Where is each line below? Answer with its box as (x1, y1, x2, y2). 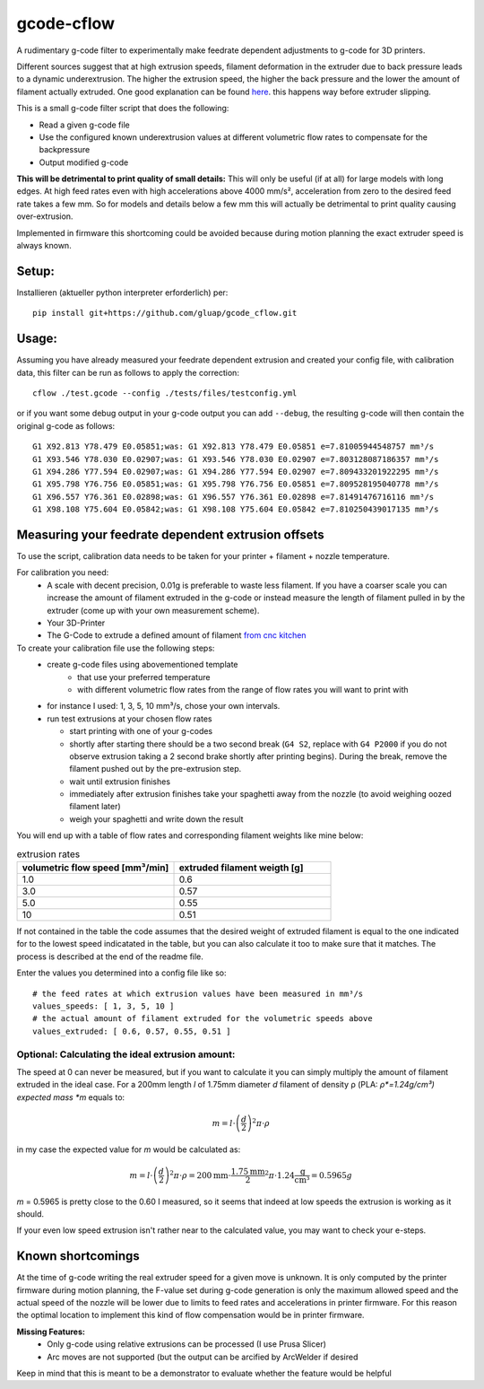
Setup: (16, 263, 56, 278)
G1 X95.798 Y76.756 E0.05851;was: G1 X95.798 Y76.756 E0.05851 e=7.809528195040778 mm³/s (32, 479, 439, 489)
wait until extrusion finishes (69, 776, 170, 787)
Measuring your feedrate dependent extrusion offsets (16, 527, 324, 542)
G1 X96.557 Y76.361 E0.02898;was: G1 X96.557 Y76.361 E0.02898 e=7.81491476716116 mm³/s (32, 492, 435, 502)
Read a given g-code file (39, 119, 130, 130)
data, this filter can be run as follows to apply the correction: (16, 367, 239, 378)
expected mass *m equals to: (16, 1091, 125, 1103)
